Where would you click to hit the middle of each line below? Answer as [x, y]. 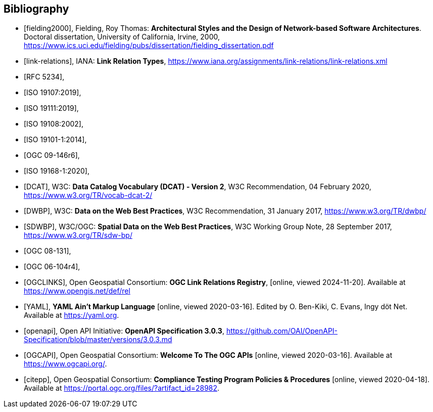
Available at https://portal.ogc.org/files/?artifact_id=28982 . [122, 388]
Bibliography [36, 9]
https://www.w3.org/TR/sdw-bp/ [78, 235]
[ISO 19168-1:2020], [57, 171]
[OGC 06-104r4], [52, 267]
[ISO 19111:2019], [51, 108]
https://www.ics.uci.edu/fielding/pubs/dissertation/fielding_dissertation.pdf [149, 46]
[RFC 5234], [44, 77]
